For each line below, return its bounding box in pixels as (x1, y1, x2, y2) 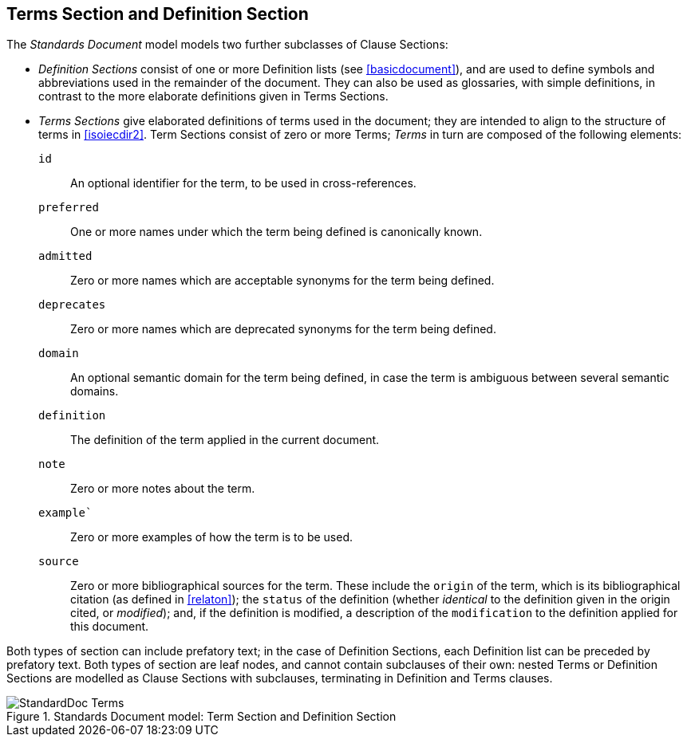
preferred (38, 201, 99, 214)
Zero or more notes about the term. (70, 482, 255, 496)
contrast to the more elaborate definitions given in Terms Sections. (38, 89, 389, 104)
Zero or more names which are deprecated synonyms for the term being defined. (70, 322, 496, 336)
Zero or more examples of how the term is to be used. (70, 530, 353, 544)
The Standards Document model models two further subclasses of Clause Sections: (6, 37, 448, 52)
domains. (70, 384, 119, 399)
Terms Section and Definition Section (6, 4, 309, 24)
